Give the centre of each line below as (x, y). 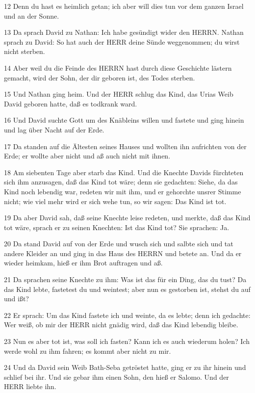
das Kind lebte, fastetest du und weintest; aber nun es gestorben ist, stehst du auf (127, 289)
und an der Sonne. (32, 15)
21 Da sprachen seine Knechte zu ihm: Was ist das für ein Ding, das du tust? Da (125, 279)
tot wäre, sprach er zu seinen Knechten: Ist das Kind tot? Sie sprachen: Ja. (117, 227)
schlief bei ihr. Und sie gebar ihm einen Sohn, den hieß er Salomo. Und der (116, 377)
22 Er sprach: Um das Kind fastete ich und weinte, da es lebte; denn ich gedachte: (127, 315)
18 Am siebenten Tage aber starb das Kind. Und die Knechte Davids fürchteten (124, 172)
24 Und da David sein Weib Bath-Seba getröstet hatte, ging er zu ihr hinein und (125, 367)
